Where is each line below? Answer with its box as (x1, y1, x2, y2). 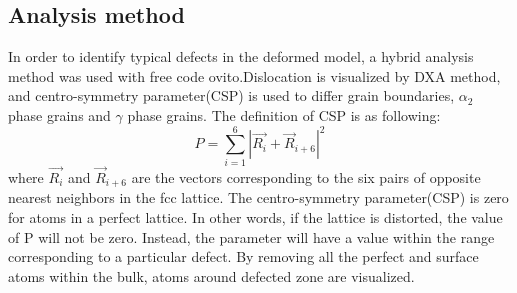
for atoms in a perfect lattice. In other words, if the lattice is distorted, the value (8, 206, 503, 227)
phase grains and (8, 104, 111, 125)
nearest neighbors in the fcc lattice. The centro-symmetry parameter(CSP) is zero (8, 187, 509, 208)
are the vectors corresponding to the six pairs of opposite (131, 166, 481, 187)
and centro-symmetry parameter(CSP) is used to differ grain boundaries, (8, 85, 455, 106)
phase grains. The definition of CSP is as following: (127, 104, 441, 125)
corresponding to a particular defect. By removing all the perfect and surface (8, 246, 479, 267)
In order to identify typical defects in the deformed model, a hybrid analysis (8, 46, 474, 67)
